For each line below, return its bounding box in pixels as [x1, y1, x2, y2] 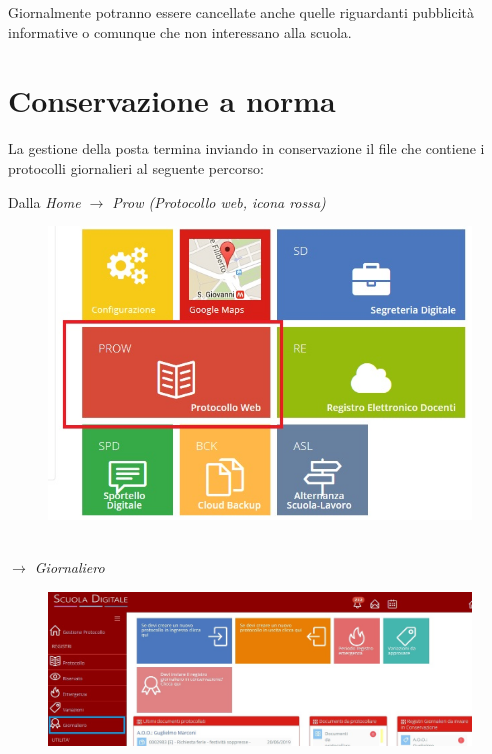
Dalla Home [8, 191, 81, 212]
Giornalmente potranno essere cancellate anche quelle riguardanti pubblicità [8, 2, 474, 22]
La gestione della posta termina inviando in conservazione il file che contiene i [8, 138, 485, 159]
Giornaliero [34, 556, 105, 577]
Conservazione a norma [8, 80, 336, 121]
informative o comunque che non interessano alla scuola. [8, 21, 352, 42]
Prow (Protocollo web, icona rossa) [112, 191, 326, 212]
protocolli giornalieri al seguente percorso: [8, 157, 264, 178]
